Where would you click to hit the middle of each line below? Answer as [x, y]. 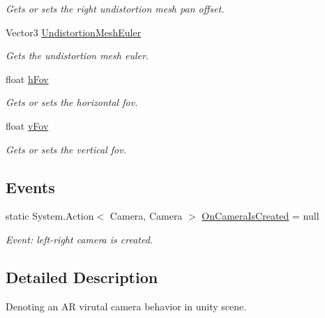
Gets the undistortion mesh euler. [77, 55]
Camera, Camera [146, 216]
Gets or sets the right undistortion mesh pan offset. [115, 8]
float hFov [27, 78]
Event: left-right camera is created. [80, 239]
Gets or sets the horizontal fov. [72, 102]
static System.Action [50, 216]
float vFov [27, 125]
